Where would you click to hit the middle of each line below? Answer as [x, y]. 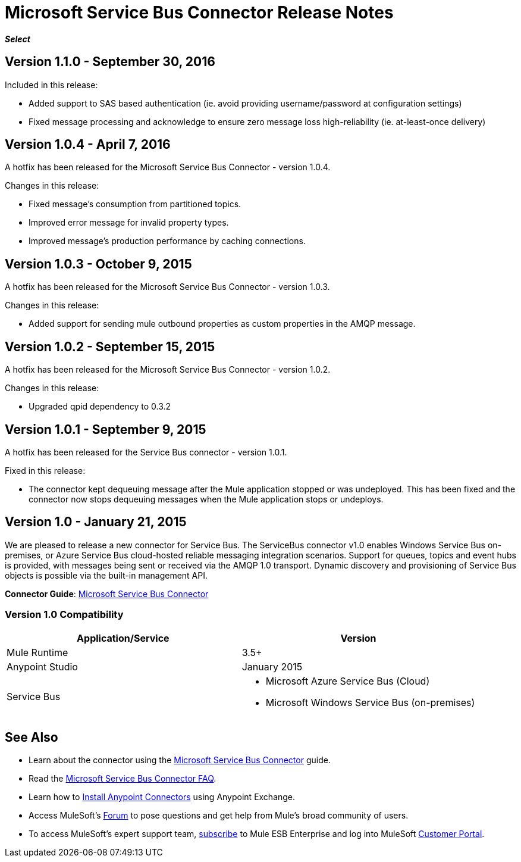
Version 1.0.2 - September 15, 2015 [110, 346]
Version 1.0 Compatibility [64, 615]
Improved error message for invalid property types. [129, 223]
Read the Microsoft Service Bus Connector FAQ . [123, 779]
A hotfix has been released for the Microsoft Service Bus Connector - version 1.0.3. [167, 287]
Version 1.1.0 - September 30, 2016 [110, 62]
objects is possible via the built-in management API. [106, 575]
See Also [32, 737]
